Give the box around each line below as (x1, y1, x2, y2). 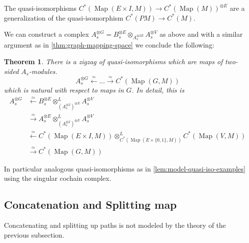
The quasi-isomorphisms (4, 3, 77, 13)
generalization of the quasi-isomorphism (4, 12, 123, 23)
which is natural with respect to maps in (4, 84, 124, 95)
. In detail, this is (132, 84, 185, 95)
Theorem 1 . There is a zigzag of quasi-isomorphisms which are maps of (4, 56, 223, 66)
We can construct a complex (4, 29, 89, 39)
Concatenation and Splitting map (4, 197, 177, 212)
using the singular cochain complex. (4, 173, 111, 183)
